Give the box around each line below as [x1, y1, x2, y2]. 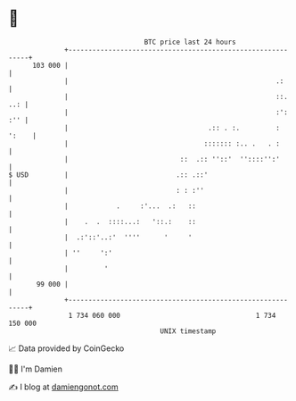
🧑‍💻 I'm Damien [8, 363, 63, 374]
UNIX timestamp [160, 326, 217, 336]
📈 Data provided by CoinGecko [8, 343, 125, 354]
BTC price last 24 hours [144, 38, 237, 46]
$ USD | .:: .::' [8, 170, 209, 180]
